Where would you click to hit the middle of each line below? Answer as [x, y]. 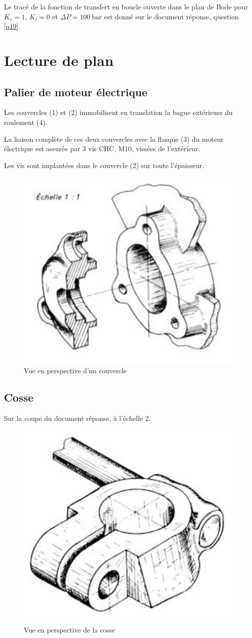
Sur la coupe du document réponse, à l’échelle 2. [77, 418]
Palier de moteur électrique [76, 91]
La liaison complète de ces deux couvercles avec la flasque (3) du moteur [114, 139]
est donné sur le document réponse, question [172, 16]
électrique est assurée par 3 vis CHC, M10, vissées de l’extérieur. [102, 148]
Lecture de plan [59, 60]
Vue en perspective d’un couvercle [75, 370]
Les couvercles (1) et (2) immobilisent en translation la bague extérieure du [118, 112]
